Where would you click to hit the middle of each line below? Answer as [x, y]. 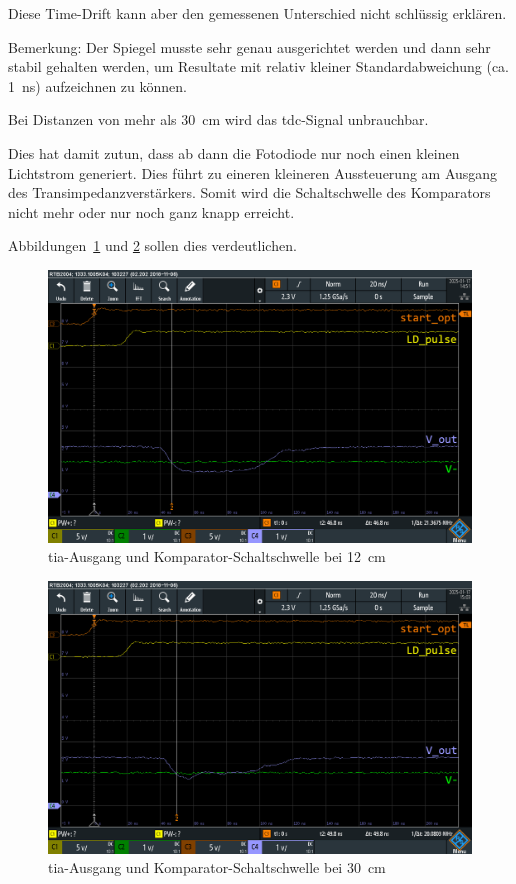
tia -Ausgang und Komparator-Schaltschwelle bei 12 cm [217, 556]
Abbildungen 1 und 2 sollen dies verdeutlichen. [152, 245]
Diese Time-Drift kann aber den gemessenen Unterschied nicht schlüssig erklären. [257, 13]
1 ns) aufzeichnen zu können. [97, 85]
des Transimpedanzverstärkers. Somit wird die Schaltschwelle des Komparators [249, 192]
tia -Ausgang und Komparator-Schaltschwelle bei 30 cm [217, 867]
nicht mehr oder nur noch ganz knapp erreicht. [151, 211]
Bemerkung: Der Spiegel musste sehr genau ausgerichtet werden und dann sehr [249, 46]
